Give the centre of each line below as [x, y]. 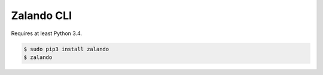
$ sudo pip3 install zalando [66, 49]
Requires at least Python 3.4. [47, 33]
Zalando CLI [41, 15]
